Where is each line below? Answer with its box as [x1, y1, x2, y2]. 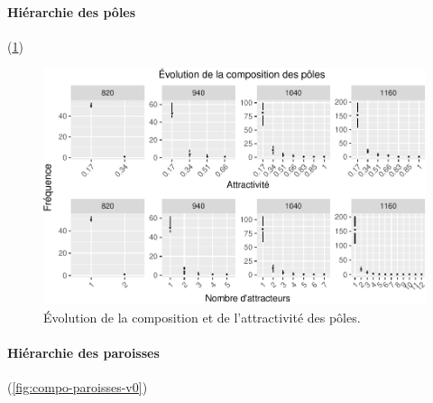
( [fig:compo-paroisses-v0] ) [7, 378, 148, 397]
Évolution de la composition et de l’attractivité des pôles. [43, 307, 361, 326]
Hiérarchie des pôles [7, 2, 136, 21]
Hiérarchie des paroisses [7, 342, 160, 361]
